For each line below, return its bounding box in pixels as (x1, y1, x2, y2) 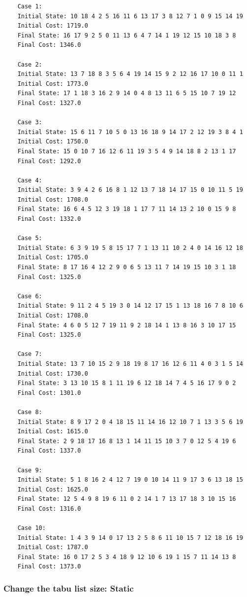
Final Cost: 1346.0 (17, 41, 81, 49)
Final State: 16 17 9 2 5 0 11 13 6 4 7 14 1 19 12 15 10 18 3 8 (17, 32, 236, 39)
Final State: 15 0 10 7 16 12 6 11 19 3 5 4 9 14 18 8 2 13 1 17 (17, 147, 236, 155)
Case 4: (17, 176, 42, 184)
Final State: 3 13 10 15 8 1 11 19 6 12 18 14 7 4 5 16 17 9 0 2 (17, 380, 236, 387)
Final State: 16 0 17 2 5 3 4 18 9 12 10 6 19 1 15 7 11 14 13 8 (17, 553, 236, 561)
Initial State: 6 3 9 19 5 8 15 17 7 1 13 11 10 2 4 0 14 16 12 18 (17, 244, 243, 251)
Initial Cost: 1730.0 (17, 370, 88, 377)
